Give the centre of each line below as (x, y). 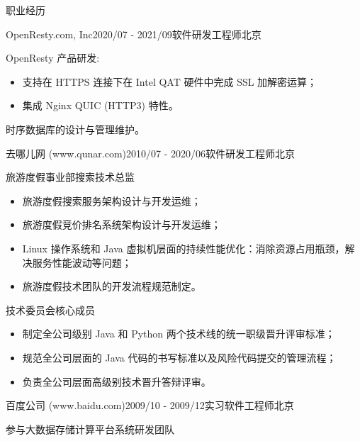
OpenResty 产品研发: (53, 58)
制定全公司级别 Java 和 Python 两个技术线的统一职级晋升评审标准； (179, 334)
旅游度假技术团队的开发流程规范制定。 (112, 286)
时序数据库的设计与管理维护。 (75, 129)
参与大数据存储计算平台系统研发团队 (90, 429)
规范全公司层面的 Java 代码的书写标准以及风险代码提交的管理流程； (179, 357)
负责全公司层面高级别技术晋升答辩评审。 (117, 381)
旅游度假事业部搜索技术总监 (70, 177)
